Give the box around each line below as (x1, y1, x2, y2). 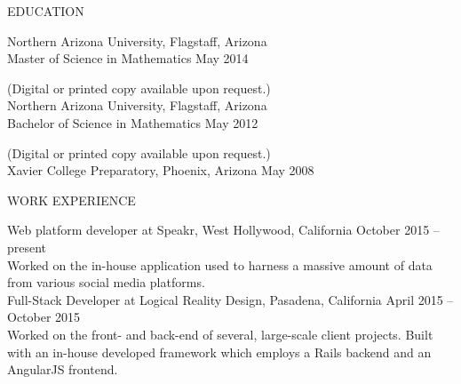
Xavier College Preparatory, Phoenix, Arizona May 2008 (7, 161, 314, 180)
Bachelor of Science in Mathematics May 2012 (7, 113, 258, 132)
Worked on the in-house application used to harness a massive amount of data (7, 255, 433, 274)
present (7, 237, 47, 256)
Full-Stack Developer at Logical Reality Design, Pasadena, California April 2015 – (7, 290, 454, 308)
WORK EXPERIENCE (7, 190, 136, 209)
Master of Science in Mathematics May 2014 (7, 49, 249, 68)
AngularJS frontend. (7, 360, 118, 379)
